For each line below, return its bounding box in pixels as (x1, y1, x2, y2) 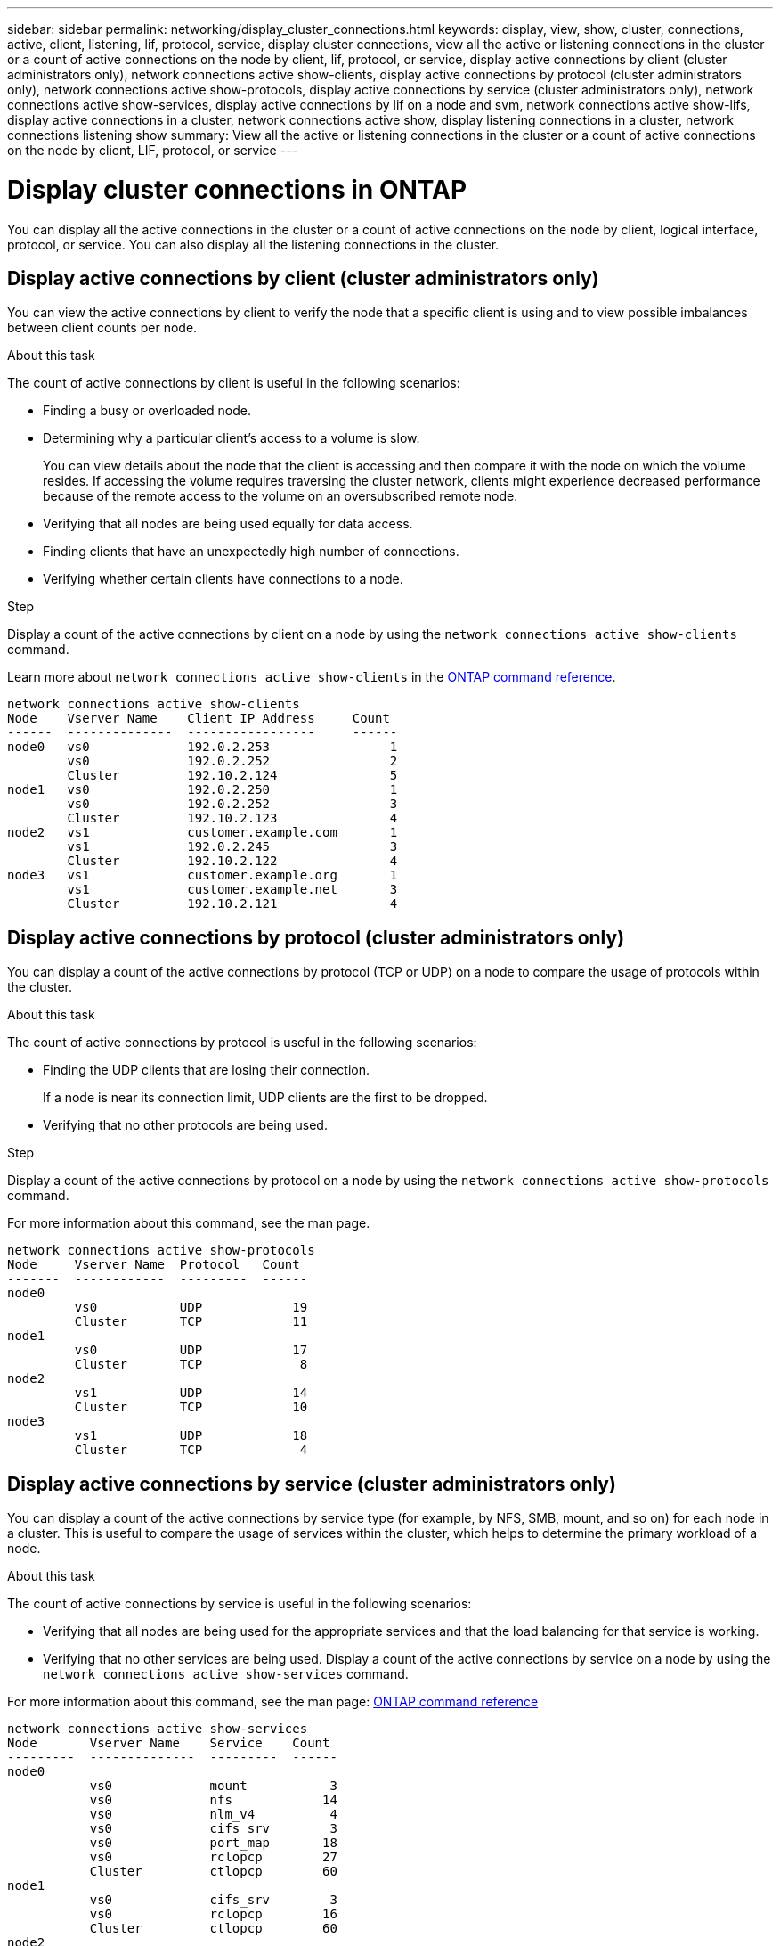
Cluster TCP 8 (74, 1357, 308, 1372)
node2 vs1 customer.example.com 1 (7, 825, 398, 840)
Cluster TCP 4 (74, 1443, 308, 1458)
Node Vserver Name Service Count (7, 1736, 330, 1751)
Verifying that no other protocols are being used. (43, 1117, 328, 1133)
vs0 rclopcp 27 (89, 1850, 337, 1865)
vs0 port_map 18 (89, 1836, 337, 1851)
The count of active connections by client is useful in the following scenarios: (7, 375, 460, 391)
